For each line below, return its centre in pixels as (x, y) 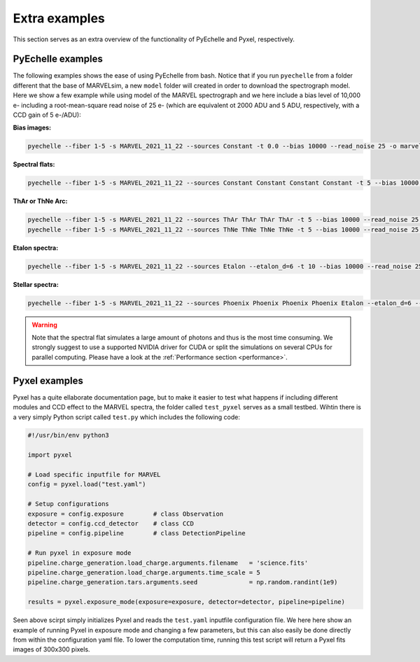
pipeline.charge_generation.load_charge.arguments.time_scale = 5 (144, 572)
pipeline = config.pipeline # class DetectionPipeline (136, 533)
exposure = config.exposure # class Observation (126, 514)
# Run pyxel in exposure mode (79, 553)
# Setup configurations (69, 504)
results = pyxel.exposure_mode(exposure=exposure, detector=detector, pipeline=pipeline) (187, 602)
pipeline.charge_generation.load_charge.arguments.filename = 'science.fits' (168, 563)
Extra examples (59, 18)
